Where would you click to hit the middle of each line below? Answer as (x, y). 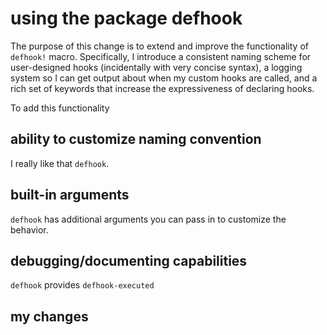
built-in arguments (70, 195)
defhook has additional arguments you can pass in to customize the (148, 219)
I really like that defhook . (60, 163)
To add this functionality (60, 108)
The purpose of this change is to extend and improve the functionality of (159, 46)
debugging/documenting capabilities (129, 260)
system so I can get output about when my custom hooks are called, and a (164, 78)
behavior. (29, 229)
